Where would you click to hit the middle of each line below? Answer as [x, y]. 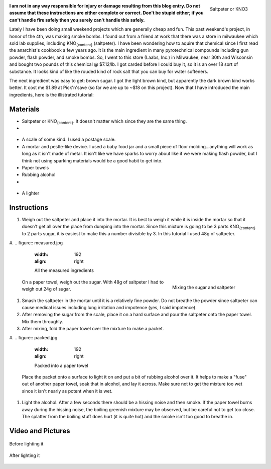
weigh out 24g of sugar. [46, 289]
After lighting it [25, 455]
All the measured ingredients [64, 270]
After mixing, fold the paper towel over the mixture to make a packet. [93, 329]
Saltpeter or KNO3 [229, 9]
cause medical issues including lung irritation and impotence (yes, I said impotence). [109, 307]
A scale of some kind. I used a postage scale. [69, 139]
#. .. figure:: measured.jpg [36, 243]
